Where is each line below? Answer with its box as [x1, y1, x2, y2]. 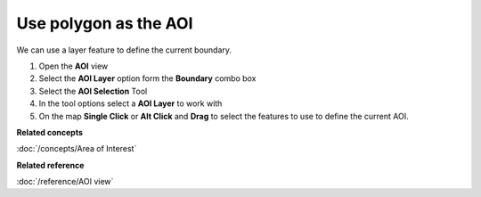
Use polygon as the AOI [16, 13, 193, 33]
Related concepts [16, 127, 84, 137]
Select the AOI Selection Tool [38, 86, 148, 96]
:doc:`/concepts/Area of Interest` [16, 144, 137, 154]
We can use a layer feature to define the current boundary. [16, 45, 232, 55]
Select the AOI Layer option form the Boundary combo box [38, 73, 257, 84]
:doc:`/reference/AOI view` [16, 176, 114, 187]
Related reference [16, 160, 85, 170]
